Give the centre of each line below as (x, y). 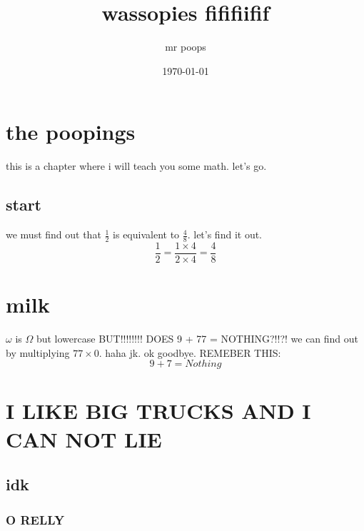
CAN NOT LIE (84, 439)
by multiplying (38, 352)
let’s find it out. (228, 234)
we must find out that (54, 234)
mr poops (186, 47)
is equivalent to (146, 234)
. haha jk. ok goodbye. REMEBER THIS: (190, 352)
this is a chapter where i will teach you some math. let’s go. (136, 166)
